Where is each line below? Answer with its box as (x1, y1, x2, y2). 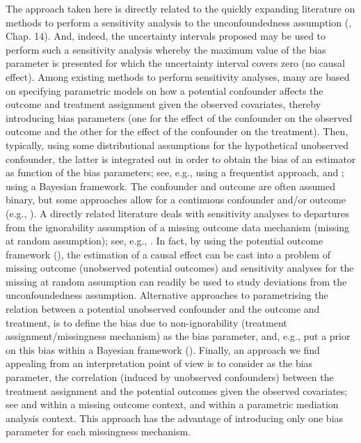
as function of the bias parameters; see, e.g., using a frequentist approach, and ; (6, 165, 344, 180)
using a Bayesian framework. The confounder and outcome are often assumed (6, 178, 335, 193)
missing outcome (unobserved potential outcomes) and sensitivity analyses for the (6, 261, 354, 275)
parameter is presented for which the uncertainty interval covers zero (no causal (6, 56, 345, 70)
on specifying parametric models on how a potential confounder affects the (6, 83, 323, 98)
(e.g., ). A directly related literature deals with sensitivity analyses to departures (6, 205, 349, 220)
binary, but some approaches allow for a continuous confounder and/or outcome (6, 192, 346, 207)
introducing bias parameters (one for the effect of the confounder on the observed (6, 110, 353, 125)
